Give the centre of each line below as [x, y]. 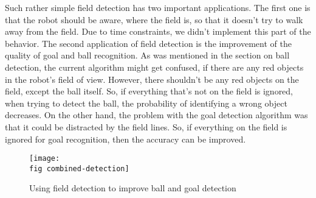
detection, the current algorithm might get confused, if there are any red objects [154, 67]
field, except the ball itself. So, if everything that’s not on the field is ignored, [149, 91]
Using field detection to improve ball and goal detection [133, 188]
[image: [45, 159]
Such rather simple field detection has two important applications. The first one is [158, 7]
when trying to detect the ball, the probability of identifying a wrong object [146, 103]
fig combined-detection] [79, 168]
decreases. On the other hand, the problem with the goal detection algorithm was [156, 115]
